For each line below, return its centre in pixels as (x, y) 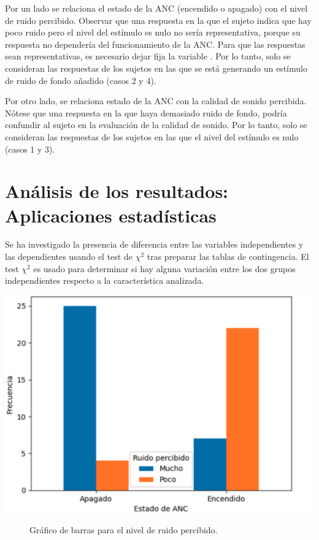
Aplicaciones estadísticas (111, 215)
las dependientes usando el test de (69, 257)
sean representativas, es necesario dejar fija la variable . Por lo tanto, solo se (148, 56)
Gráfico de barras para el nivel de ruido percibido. (124, 530)
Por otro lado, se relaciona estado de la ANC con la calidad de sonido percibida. (156, 101)
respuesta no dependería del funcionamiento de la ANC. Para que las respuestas (155, 44)
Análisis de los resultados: (117, 191)
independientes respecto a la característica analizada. (105, 280)
